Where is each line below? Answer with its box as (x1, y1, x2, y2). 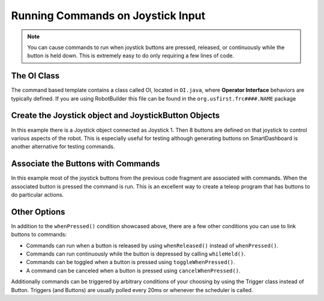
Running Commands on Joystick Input (11, 9, 206, 22)
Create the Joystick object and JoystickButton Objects (11, 111, 220, 121)
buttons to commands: (11, 231, 67, 238)
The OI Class (11, 71, 60, 81)
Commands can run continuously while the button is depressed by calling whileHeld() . (26, 250, 246, 257)
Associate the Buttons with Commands (11, 159, 160, 169)
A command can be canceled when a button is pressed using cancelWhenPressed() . (26, 267, 241, 274)
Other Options (11, 206, 65, 217)
